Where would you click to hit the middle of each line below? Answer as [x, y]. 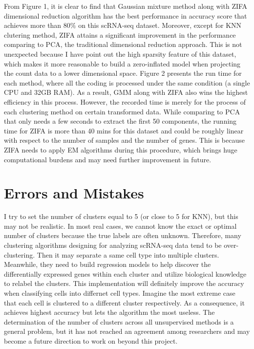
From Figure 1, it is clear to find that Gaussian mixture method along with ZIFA [126, 6]
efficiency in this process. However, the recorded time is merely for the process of [125, 101]
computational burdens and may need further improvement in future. [108, 159]
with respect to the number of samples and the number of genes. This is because [124, 140]
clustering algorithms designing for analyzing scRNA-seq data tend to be [113, 245]
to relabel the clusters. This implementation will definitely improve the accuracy [124, 283]
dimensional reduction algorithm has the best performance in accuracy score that [126, 15]
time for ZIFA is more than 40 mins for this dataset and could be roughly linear [124, 130]
